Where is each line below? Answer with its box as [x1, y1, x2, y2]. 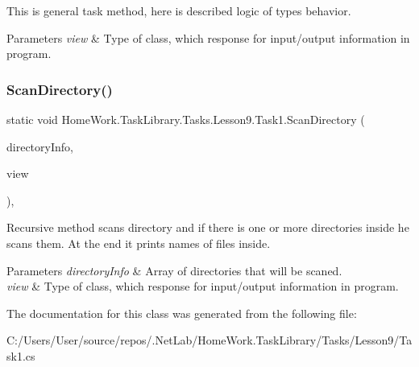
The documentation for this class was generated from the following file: [6, 304, 357, 321]
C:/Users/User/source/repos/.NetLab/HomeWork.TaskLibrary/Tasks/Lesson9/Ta [6, 332, 413, 348]
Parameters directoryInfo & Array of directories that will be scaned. [6, 262, 342, 278]
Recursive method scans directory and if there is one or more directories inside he [6, 219, 409, 236]
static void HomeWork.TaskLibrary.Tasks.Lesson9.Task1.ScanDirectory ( [6, 111, 365, 127]
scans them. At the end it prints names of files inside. [6, 234, 271, 251]
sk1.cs [6, 347, 35, 364]
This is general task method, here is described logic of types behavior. [6, 2, 351, 19]
